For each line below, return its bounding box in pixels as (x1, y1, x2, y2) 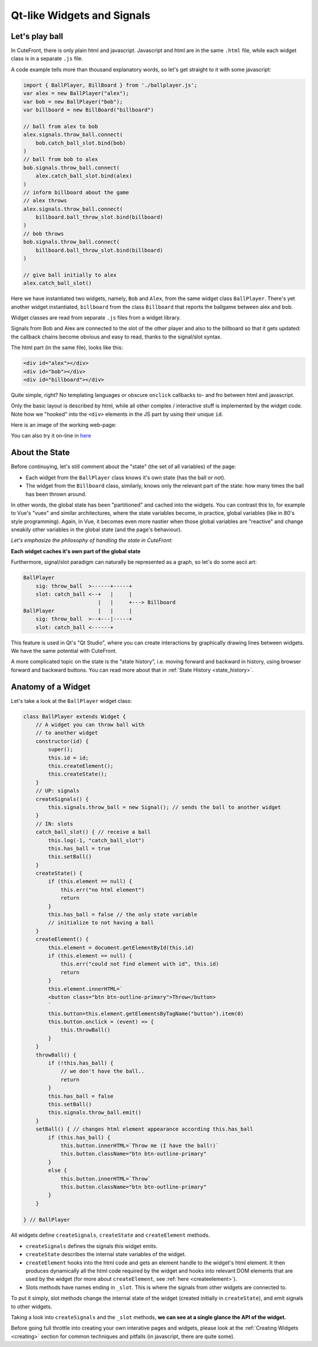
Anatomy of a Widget (11, 682, 91, 692)
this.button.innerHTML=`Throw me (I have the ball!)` (60, 1142, 219, 1149)
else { (48, 1167, 67, 1174)
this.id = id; (48, 754, 89, 761)
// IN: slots (35, 820, 74, 827)
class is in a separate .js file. (11, 55, 84, 62)
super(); (48, 746, 74, 753)
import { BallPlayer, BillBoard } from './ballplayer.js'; (23, 81, 197, 88)
